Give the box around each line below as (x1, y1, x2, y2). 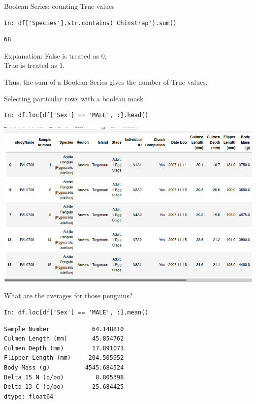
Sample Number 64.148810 (4, 325, 124, 333)
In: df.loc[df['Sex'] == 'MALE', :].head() (4, 112, 149, 119)
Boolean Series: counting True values (4, 1, 115, 11)
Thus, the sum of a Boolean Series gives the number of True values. (4, 76, 208, 87)
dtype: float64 (4, 393, 54, 400)
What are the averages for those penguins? (4, 290, 133, 301)
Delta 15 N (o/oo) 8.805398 (4, 373, 124, 381)
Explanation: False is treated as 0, (4, 50, 107, 61)
